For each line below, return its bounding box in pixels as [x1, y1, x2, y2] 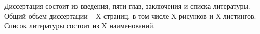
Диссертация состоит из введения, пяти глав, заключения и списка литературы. [4, 1, 250, 11]
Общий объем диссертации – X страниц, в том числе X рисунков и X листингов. [4, 10, 256, 21]
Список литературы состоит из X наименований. [4, 20, 155, 31]
